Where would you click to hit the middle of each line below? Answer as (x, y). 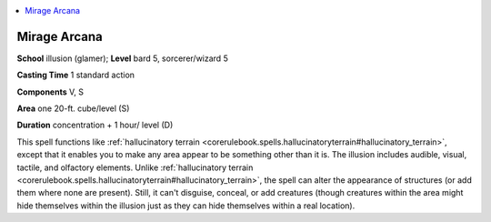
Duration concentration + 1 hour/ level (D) (95, 125)
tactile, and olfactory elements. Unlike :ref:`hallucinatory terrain (135, 167)
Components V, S (50, 92)
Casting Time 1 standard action (76, 75)
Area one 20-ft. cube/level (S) (73, 108)
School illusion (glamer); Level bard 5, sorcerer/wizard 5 (123, 58)
